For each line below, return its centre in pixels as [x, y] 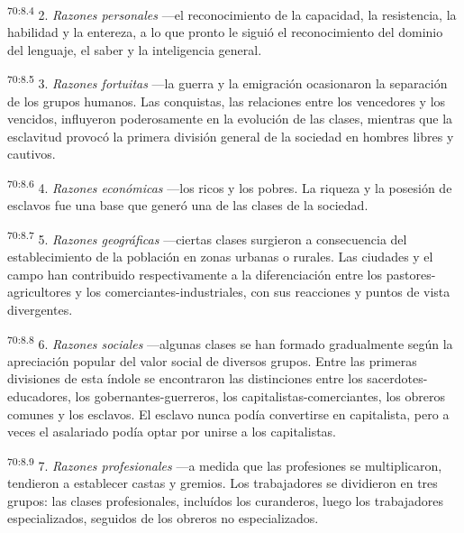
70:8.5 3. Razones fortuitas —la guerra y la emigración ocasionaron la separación [227, 82]
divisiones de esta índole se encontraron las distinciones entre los [185, 378]
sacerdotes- [397, 378]
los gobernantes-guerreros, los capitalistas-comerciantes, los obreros [260, 395]
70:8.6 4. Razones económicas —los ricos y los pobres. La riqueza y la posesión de [230, 186]
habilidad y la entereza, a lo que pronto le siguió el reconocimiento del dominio [225, 32]
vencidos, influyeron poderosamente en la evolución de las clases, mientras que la [230, 119]
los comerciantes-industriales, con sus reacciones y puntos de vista [268, 292]
